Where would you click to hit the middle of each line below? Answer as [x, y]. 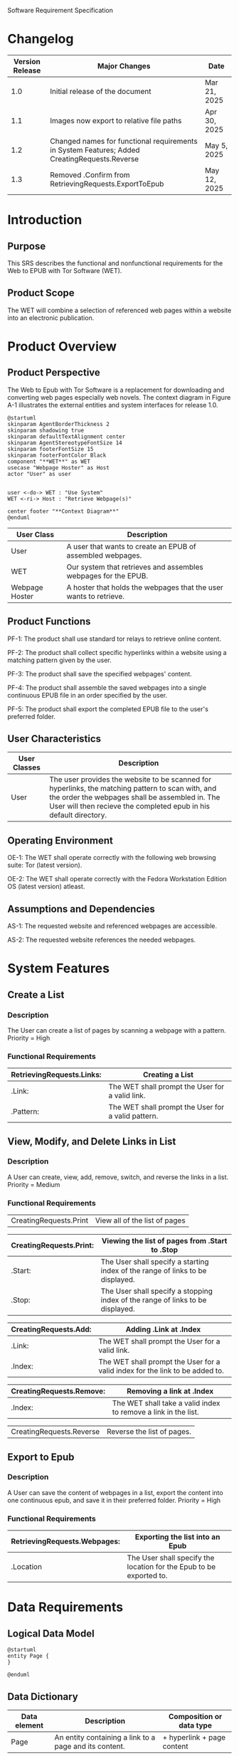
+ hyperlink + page [194, 1737]
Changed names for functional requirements [123, 141]
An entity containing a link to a [105, 1737]
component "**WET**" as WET [49, 462]
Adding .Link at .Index [163, 1329]
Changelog [41, 39]
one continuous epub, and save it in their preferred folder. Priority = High [114, 1500]
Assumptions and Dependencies [81, 909]
